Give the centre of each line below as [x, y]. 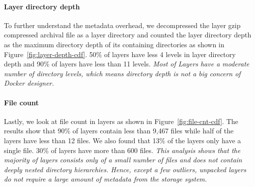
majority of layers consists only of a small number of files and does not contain [123, 160]
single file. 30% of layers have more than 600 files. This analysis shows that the [122, 150]
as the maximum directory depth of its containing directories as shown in [114, 44]
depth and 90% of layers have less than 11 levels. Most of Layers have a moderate [127, 64]
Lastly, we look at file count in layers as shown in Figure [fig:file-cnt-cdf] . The [121, 121]
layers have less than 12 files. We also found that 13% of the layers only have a [123, 140]
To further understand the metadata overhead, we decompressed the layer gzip [122, 25]
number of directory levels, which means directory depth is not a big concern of [122, 73]
